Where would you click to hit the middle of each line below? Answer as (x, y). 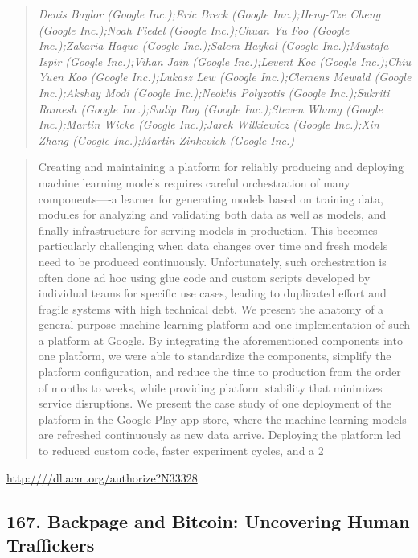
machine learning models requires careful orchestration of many (194, 182)
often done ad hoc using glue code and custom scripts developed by (204, 277)
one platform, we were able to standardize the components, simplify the (215, 356)
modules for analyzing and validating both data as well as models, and (212, 214)
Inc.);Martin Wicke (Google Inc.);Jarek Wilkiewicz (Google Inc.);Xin (209, 124)
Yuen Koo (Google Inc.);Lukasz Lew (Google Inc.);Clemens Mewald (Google (225, 77)
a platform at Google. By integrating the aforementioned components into (220, 340)
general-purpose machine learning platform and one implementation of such (224, 324)
